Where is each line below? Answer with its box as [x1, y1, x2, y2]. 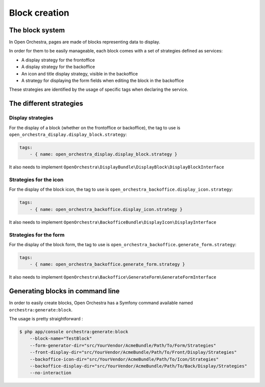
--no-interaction [29, 370, 72, 376]
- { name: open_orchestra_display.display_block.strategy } [29, 152, 178, 157]
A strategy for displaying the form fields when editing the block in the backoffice [21, 77, 184, 83]
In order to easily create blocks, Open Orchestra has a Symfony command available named [9, 300, 193, 306]
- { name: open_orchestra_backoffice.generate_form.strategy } [29, 261, 185, 267]
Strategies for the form [9, 231, 65, 238]
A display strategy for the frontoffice [21, 57, 95, 63]
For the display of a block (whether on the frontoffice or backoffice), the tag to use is [9, 125, 181, 130]
